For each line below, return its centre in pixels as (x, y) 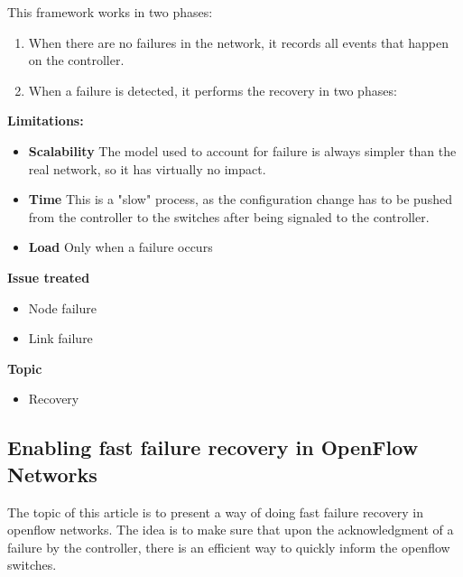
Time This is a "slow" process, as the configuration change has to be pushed (240, 199)
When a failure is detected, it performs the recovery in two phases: (213, 90)
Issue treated (49, 277)
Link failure (60, 338)
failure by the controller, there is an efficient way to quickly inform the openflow (229, 547)
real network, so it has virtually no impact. (147, 168)
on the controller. (76, 60)
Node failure (62, 307)
